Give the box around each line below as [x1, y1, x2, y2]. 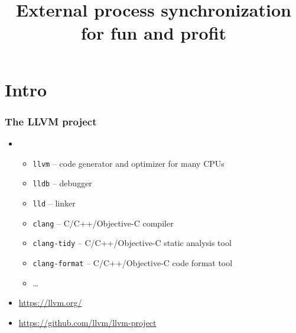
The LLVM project [5, 114, 97, 128]
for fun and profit [80, 21, 227, 45]
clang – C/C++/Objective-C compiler [32, 216, 174, 229]
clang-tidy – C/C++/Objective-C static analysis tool [32, 237, 232, 249]
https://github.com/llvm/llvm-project [18, 316, 157, 328]
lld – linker [32, 196, 76, 209]
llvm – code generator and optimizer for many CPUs [32, 157, 225, 169]
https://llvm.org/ [18, 296, 82, 309]
